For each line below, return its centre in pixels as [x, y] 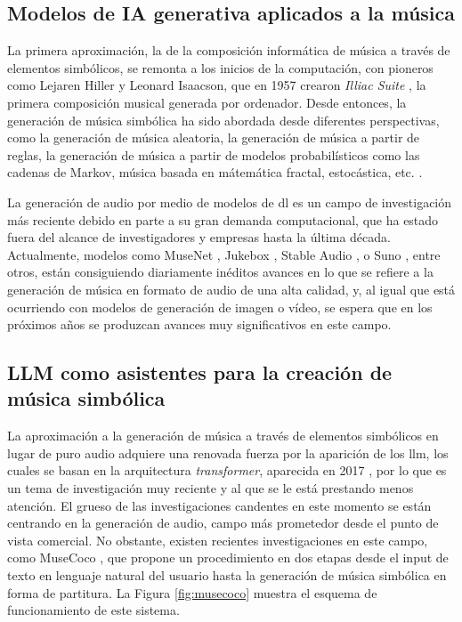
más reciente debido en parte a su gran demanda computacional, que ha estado [223, 219]
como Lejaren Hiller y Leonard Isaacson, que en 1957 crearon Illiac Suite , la [217, 85]
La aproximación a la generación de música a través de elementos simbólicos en [223, 436]
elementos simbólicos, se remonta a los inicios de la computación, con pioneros [220, 67]
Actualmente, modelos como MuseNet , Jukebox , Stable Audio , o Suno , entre [224, 254]
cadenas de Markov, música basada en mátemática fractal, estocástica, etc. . [215, 172]
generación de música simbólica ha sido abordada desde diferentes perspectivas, [223, 120]
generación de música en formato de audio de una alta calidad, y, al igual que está [231, 289]
